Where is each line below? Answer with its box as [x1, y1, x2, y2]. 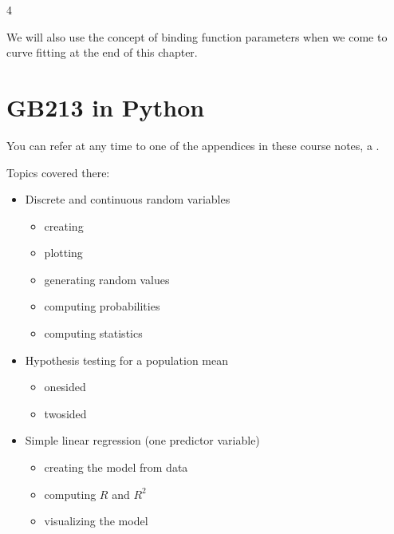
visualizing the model [44, 512, 148, 529]
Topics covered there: [6, 164, 110, 180]
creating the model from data [44, 459, 188, 476]
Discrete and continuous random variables [25, 191, 230, 208]
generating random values [44, 271, 170, 287]
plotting [44, 244, 83, 261]
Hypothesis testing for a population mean [25, 351, 229, 368]
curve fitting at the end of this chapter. [6, 44, 198, 61]
